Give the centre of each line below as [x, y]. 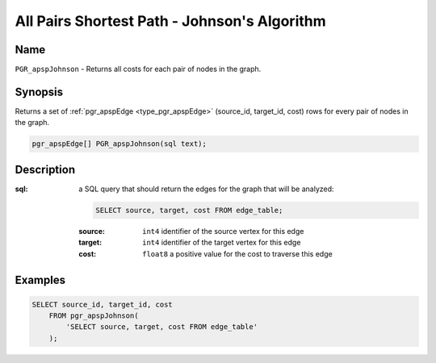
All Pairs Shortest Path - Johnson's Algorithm [170, 21]
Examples [40, 280]
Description [45, 169]
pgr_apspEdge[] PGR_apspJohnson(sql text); [119, 144]
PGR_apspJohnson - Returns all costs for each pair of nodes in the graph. [138, 69]
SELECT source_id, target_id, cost [102, 304]
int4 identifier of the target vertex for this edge [222, 243]
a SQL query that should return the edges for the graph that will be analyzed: [206, 189]
